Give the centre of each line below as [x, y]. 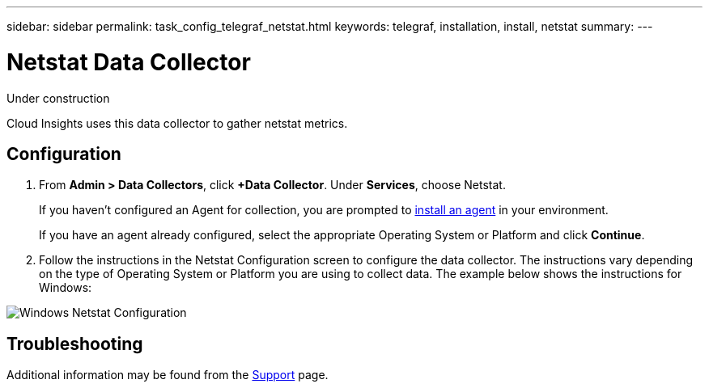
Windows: [66, 288]
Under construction [58, 98]
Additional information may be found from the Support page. [168, 375]
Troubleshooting [75, 344]
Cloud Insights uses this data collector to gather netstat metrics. [177, 123]
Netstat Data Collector [129, 62]
